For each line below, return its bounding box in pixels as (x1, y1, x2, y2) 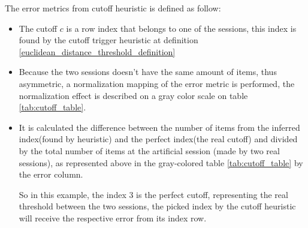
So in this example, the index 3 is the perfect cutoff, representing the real (19, 188, 288, 200)
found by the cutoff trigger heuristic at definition (19, 34, 198, 46)
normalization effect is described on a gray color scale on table (19, 89, 248, 101)
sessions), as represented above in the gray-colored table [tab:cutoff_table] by (19, 156, 303, 169)
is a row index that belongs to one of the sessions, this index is (66, 22, 297, 34)
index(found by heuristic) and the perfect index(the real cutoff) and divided (19, 133, 298, 145)
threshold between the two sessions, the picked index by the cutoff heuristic (19, 200, 296, 212)
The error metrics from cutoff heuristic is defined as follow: (5, 2, 221, 14)
